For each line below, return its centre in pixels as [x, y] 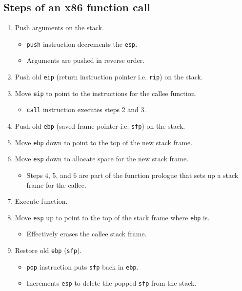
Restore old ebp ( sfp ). [48, 250]
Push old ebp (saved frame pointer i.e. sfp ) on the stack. [100, 126]
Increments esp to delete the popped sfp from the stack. [111, 283]
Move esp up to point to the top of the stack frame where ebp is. [112, 217]
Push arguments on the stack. [59, 28]
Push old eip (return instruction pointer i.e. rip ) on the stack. [109, 77]
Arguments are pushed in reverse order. [86, 60]
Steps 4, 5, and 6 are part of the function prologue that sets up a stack [132, 175]
